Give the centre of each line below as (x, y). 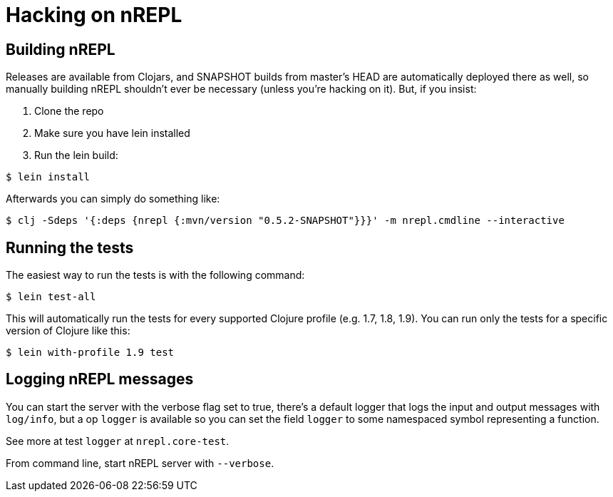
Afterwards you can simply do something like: (113, 199)
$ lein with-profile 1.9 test (90, 353)
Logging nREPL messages (100, 379)
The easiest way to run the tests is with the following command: (155, 275)
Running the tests (70, 247)
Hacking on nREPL (94, 15)
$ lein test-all (51, 297)
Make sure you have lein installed (112, 133)
